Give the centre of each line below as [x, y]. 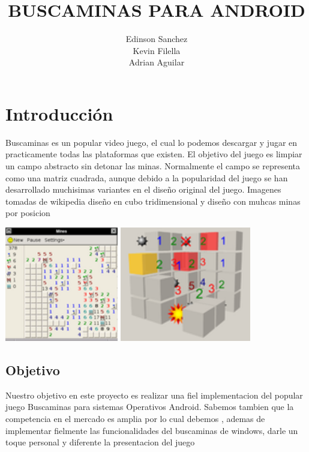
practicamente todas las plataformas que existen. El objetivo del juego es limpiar [154, 154]
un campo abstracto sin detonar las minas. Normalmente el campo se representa [153, 166]
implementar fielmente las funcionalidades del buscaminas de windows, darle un [152, 430]
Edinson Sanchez [157, 39]
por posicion [28, 213]
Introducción [59, 113]
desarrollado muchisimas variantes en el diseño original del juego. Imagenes [143, 189]
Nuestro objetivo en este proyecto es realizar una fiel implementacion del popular [154, 395]
